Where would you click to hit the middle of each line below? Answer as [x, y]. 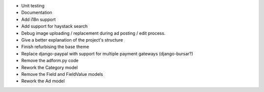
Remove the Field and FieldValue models [62, 74]
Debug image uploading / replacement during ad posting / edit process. [93, 33]
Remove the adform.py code [50, 61]
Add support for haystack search [55, 26]
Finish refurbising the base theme [55, 47]
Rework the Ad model [43, 81]
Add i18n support [38, 19]
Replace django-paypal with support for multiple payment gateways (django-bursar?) [107, 53]
